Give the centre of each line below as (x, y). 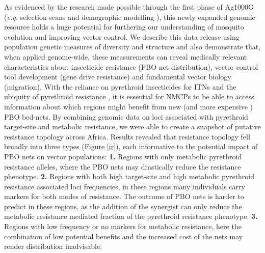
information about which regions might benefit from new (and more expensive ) (129, 106)
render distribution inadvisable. (53, 246)
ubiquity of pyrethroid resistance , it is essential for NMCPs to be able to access (129, 96)
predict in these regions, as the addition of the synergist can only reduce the (123, 206)
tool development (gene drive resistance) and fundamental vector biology (118, 77)
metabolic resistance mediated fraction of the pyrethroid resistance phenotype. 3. (131, 216)
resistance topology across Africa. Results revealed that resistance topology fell (127, 136)
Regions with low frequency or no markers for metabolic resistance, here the (123, 226)
